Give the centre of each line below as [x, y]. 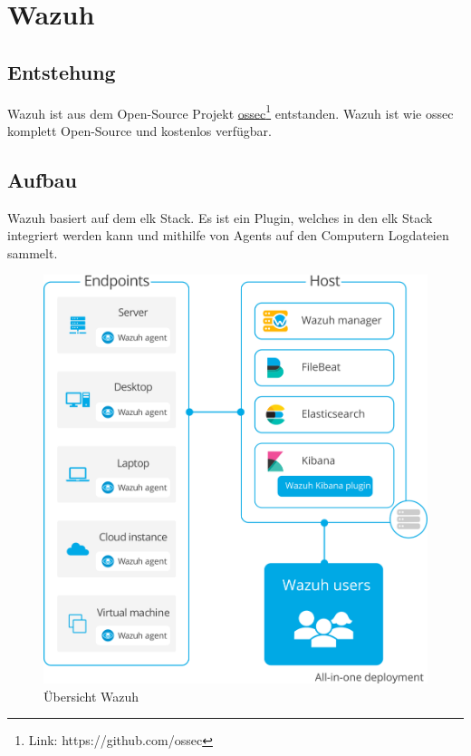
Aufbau [42, 179]
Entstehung [62, 71]
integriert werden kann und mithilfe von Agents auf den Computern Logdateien [228, 235]
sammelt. [33, 252]
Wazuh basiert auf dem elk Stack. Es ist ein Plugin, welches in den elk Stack [220, 217]
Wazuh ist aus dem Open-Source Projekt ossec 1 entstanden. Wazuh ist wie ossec [231, 111]
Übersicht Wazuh [91, 696]
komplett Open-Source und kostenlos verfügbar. [139, 130]
